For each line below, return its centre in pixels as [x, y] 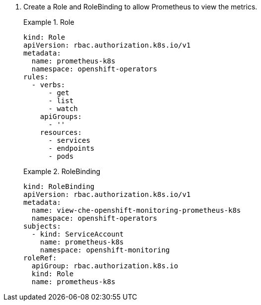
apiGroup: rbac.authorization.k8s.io [105, 266]
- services [69, 140]
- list [61, 101]
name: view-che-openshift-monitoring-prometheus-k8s [136, 210]
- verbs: [48, 85]
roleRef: [40, 258]
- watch [63, 109]
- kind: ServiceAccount [78, 234]
